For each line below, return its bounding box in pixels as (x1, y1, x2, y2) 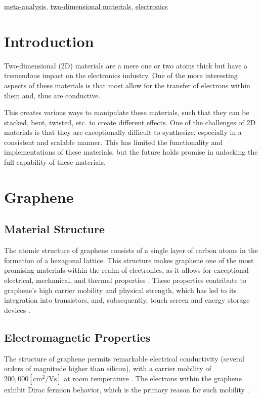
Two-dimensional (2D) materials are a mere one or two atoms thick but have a (4, 60, 248, 70)
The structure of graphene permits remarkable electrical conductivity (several (4, 353, 244, 364)
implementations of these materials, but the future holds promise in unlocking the (4, 147, 258, 157)
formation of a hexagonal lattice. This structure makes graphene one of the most (4, 255, 254, 265)
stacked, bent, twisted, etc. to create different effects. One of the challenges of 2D (4, 117, 256, 127)
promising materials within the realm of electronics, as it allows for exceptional (4, 265, 249, 275)
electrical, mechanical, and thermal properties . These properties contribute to (4, 275, 246, 285)
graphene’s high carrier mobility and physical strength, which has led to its (4, 284, 237, 295)
